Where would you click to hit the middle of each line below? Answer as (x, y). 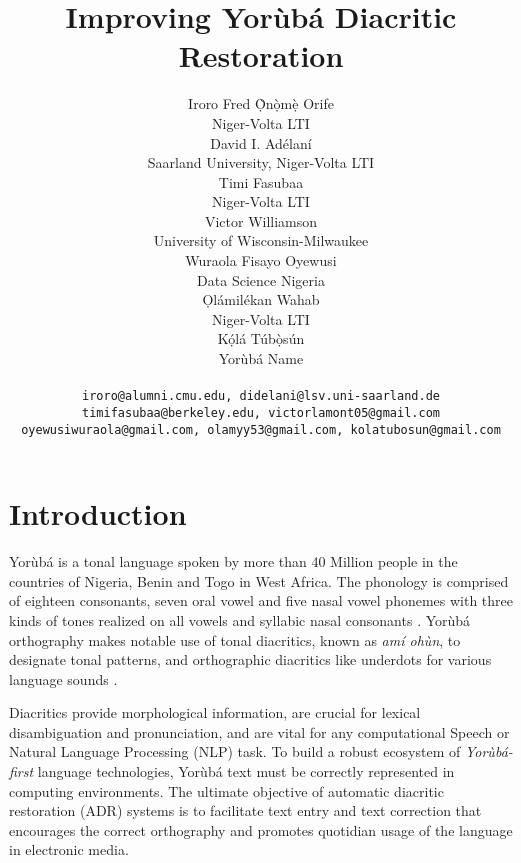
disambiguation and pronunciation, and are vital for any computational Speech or (259, 731)
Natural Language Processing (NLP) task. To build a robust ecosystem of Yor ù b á (258, 751)
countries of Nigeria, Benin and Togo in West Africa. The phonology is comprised (259, 580)
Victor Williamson (261, 220)
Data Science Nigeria (261, 279)
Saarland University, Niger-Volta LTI (261, 162)
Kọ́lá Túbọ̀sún (261, 338)
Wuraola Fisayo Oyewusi (261, 260)
